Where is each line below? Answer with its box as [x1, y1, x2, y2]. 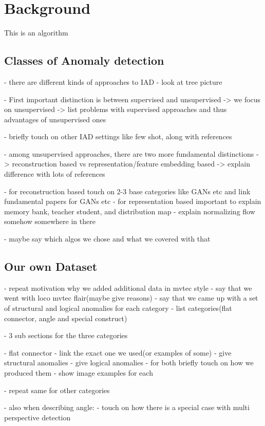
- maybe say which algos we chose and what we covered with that [4, 233, 211, 244]
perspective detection [4, 412, 71, 422]
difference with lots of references [4, 169, 105, 179]
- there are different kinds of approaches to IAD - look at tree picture [4, 76, 222, 87]
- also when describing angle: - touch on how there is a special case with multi [4, 402, 250, 413]
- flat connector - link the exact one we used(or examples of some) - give [4, 347, 232, 358]
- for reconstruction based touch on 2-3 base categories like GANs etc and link [4, 186, 251, 196]
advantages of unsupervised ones [4, 114, 106, 124]
